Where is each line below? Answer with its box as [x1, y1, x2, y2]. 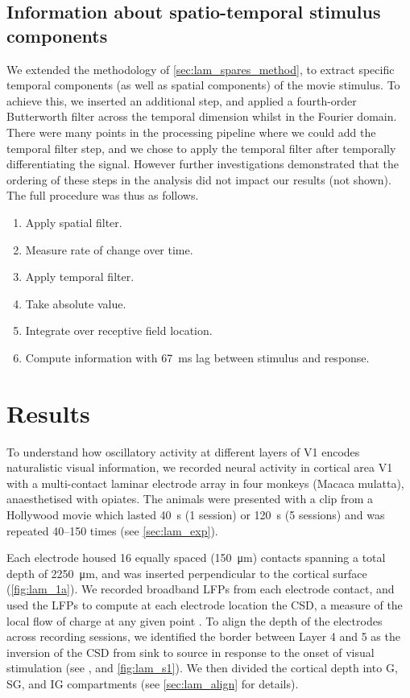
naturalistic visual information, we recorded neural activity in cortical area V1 [6, 459, 393, 476]
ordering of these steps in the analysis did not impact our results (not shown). [6, 171, 391, 188]
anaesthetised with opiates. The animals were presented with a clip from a [6, 490, 374, 507]
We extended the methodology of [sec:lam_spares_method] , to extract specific [6, 60, 395, 77]
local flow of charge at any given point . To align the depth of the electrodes [6, 612, 383, 629]
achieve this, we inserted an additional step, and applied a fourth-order [6, 92, 357, 109]
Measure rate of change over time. [25, 241, 193, 258]
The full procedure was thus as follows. [6, 187, 199, 204]
